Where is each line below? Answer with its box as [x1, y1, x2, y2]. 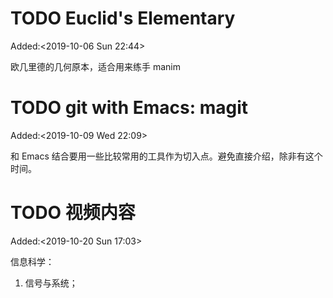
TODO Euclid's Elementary [10, 7, 236, 30]
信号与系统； [24, 277, 78, 289]
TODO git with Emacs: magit [10, 97, 249, 119]
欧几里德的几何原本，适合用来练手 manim [10, 60, 181, 72]
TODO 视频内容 [10, 202, 136, 224]
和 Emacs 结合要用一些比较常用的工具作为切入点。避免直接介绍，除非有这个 [10, 150, 323, 162]
